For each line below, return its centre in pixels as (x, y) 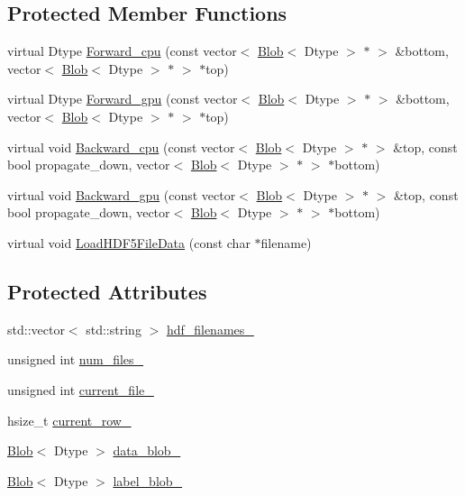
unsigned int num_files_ (76, 359)
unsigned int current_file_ (81, 389)
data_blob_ (147, 450)
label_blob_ (148, 480)
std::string (114, 329)
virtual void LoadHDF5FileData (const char (129, 242)
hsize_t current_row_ (69, 420)
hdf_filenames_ (210, 329)
